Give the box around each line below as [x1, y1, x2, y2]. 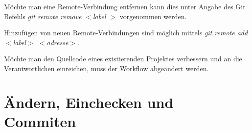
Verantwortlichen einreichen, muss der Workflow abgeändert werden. [4, 63, 209, 73]
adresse [46, 37, 69, 47]
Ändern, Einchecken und [4, 92, 174, 112]
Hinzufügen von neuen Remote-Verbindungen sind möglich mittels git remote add [4, 27, 248, 38]
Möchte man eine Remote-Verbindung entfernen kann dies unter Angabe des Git [4, 1, 246, 11]
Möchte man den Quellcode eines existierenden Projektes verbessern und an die [4, 53, 242, 64]
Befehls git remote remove [4, 11, 82, 21]
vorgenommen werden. [119, 11, 187, 21]
